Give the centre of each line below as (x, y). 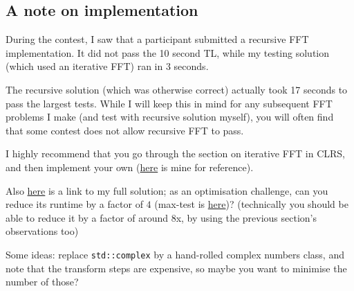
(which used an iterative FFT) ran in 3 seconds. (107, 66)
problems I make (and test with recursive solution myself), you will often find (170, 117)
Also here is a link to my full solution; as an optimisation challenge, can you (167, 190)
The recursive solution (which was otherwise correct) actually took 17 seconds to (177, 89)
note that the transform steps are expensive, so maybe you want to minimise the (176, 268)
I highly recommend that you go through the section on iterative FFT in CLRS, (175, 153)
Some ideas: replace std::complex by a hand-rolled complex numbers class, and (175, 254)
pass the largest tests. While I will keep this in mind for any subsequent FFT (169, 103)
